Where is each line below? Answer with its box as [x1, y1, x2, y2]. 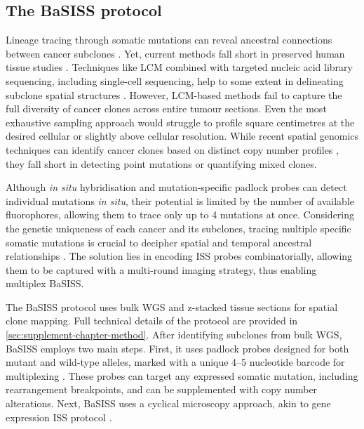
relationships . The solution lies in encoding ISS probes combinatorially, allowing [6, 249, 353, 263]
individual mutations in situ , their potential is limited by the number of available [6, 193, 354, 208]
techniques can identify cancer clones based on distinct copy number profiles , [6, 142, 339, 157]
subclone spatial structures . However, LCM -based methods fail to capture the [6, 87, 342, 102]
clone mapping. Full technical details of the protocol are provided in [6, 313, 298, 328]
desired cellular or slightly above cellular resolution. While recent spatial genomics [6, 128, 359, 143]
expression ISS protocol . [6, 409, 112, 424]
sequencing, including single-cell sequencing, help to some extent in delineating [6, 73, 344, 88]
